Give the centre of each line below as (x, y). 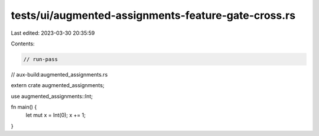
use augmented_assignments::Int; (52, 96)
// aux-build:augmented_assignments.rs (59, 74)
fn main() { (24, 107)
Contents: (23, 44)
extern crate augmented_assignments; (58, 85)
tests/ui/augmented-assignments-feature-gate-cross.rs (153, 15)
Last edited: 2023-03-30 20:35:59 (53, 33)
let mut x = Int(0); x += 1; (56, 115)
